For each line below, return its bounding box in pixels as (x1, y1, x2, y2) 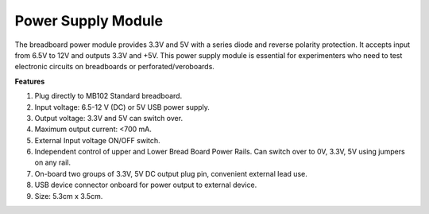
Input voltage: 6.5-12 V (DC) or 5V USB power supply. (34, 102, 211, 111)
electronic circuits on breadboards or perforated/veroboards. (14, 62, 214, 72)
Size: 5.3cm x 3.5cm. (34, 191, 103, 200)
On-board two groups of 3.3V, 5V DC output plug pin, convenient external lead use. (34, 169, 307, 178)
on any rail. (34, 158, 71, 167)
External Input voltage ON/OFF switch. (34, 135, 160, 145)
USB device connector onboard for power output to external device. (34, 180, 257, 190)
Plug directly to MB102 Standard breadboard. (34, 91, 183, 101)
